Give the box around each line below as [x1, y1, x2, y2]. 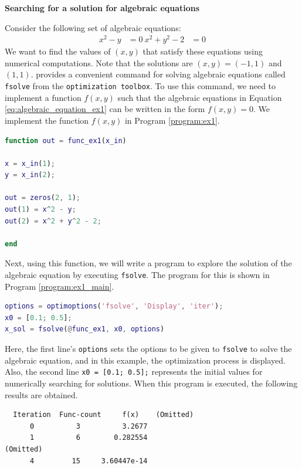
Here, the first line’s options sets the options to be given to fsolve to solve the [5, 342, 292, 355]
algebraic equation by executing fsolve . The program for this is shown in [5, 269, 270, 281]
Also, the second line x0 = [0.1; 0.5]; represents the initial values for [5, 365, 263, 378]
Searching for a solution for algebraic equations [5, 2, 200, 13]
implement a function [5, 91, 82, 103]
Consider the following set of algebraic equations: [5, 21, 181, 33]
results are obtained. [5, 388, 78, 401]
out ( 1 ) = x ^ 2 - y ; [5, 205, 76, 214]
